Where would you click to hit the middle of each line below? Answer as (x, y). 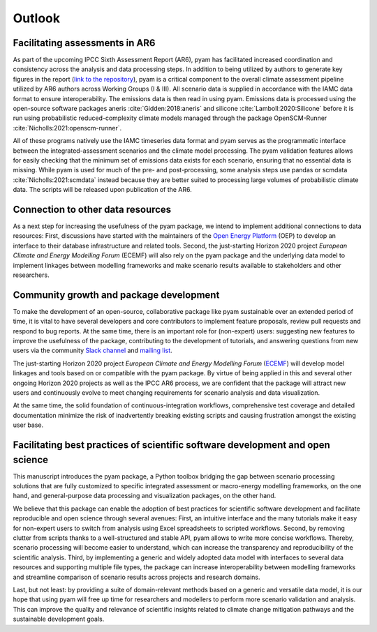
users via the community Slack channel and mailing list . (93, 351)
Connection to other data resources (92, 209)
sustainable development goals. (59, 619)
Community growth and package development (116, 295)
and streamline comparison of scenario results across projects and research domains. (136, 577)
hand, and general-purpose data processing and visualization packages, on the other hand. (145, 496)
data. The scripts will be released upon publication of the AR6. (102, 190)
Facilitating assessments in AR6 (84, 43)
